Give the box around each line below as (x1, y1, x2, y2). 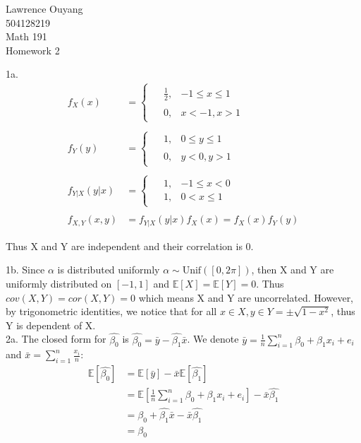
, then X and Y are (251, 262, 334, 277)
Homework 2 (6, 42, 60, 57)
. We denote (187, 331, 239, 346)
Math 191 (6, 29, 47, 44)
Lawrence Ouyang (6, 1, 83, 16)
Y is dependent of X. (6, 317, 96, 332)
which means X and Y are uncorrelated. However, (138, 290, 354, 305)
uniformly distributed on (6, 276, 112, 291)
